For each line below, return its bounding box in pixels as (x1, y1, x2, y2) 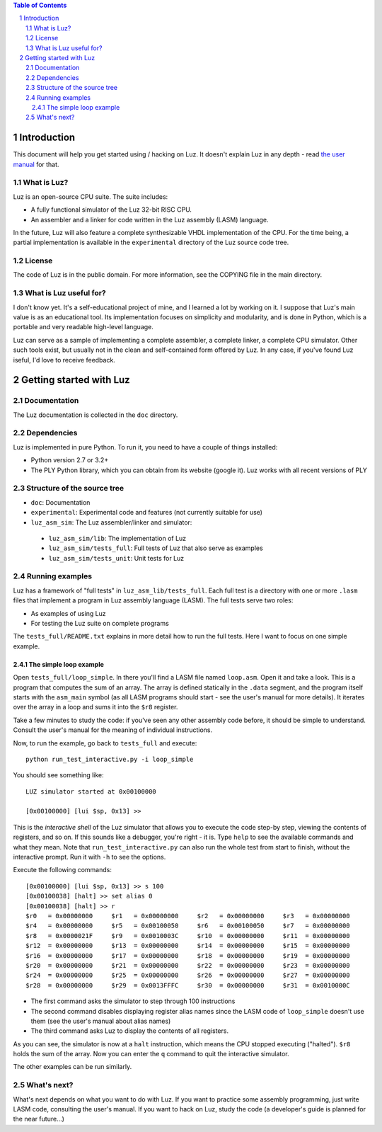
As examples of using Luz (30, 609, 106, 617)
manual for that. (13, 160, 59, 168)
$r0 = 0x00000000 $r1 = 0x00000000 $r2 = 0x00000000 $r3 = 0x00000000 (25, 912, 350, 920)
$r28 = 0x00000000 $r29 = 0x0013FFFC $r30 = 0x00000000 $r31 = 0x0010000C (25, 981, 350, 989)
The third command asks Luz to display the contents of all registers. (30, 1027, 229, 1035)
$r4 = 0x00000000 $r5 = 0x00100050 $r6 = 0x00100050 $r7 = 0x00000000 (25, 922, 350, 930)
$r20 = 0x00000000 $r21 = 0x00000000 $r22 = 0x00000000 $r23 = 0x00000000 (25, 961, 350, 969)
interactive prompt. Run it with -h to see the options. (13, 853, 166, 862)
